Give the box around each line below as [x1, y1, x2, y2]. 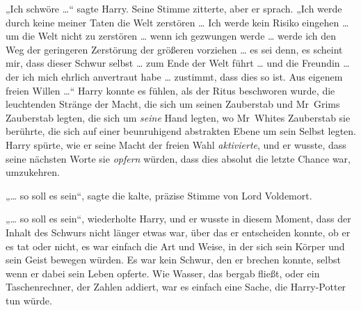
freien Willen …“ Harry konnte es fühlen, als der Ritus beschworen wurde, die [6, 83, 335, 97]
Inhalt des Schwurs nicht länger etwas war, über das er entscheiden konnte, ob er [6, 225, 351, 239]
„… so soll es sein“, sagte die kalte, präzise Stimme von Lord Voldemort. [6, 188, 312, 202]
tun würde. [6, 293, 52, 307]
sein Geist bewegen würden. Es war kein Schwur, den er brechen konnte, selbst [6, 252, 341, 267]
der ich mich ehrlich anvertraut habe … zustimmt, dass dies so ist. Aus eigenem [6, 69, 343, 83]
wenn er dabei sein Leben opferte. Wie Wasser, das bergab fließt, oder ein [6, 266, 320, 280]
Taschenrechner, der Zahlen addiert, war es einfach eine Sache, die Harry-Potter [6, 279, 346, 294]
